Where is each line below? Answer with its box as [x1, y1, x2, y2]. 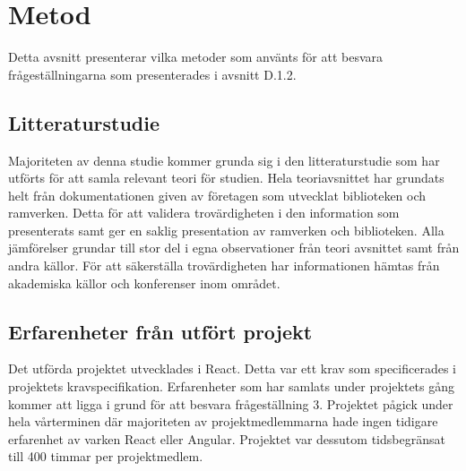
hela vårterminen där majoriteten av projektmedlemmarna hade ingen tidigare [8, 412, 438, 431]
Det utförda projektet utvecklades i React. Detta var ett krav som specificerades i [8, 359, 456, 378]
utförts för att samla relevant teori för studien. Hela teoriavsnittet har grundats [8, 168, 444, 187]
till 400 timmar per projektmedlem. [8, 447, 203, 466]
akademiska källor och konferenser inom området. [8, 273, 280, 292]
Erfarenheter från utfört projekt [8, 317, 313, 345]
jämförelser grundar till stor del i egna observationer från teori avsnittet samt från [8, 238, 460, 257]
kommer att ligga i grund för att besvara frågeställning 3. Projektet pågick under [8, 394, 453, 413]
